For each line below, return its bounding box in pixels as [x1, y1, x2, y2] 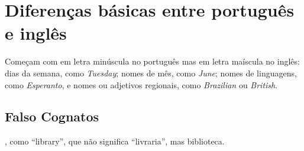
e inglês [5, 21, 67, 45]
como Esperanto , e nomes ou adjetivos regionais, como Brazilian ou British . [5, 78, 278, 91]
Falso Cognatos [5, 107, 99, 126]
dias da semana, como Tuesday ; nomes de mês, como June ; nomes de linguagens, [5, 66, 297, 79]
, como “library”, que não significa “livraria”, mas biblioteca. [5, 135, 225, 147]
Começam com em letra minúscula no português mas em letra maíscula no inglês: [5, 55, 300, 68]
